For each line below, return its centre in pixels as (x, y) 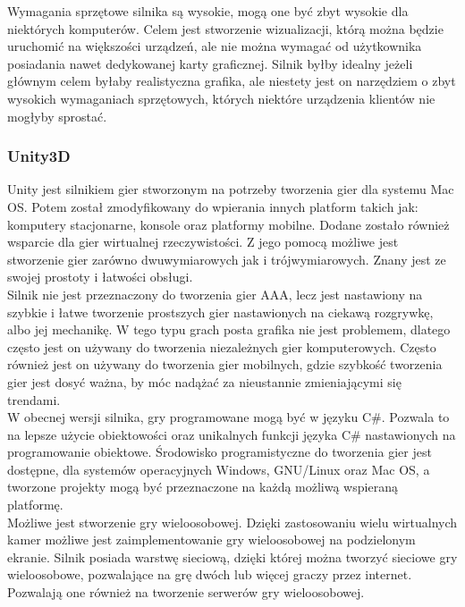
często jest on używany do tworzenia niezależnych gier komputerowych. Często (222, 346)
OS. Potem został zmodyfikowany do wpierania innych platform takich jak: (213, 206)
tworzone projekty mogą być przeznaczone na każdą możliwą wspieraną (203, 487)
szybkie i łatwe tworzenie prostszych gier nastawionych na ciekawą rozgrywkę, (220, 312)
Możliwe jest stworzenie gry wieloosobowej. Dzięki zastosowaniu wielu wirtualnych (232, 522)
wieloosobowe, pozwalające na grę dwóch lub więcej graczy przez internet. (210, 574)
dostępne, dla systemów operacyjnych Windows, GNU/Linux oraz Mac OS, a (219, 469)
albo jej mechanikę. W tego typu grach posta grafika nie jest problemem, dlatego (229, 329)
